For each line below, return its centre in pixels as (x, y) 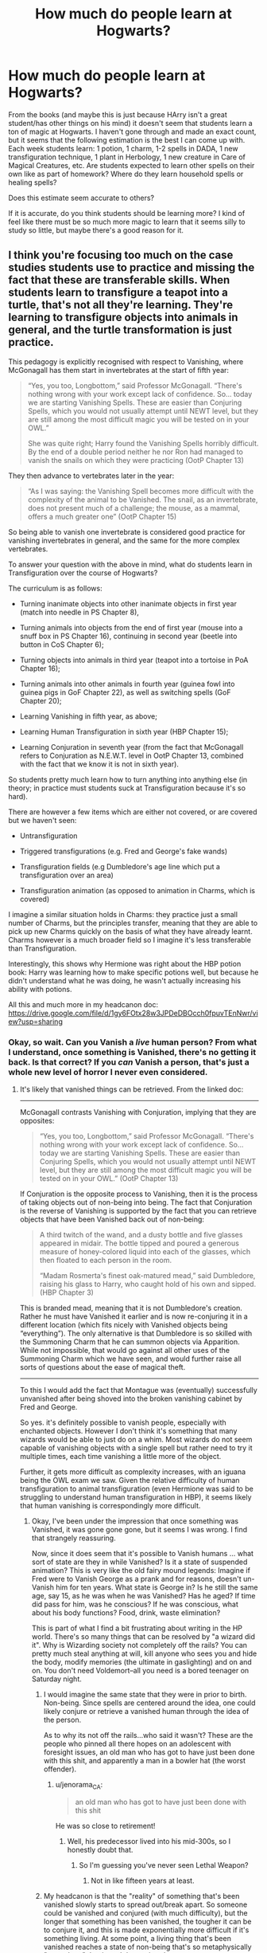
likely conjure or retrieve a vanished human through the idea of (146, 1712)
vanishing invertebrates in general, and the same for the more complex (124, 540)
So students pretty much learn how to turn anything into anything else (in (128, 779)
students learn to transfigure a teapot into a (118, 293)
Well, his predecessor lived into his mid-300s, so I (149, 1841)
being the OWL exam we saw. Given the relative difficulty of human (130, 1480)
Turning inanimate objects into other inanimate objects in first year (128, 603)
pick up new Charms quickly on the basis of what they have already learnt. (130, 931)
